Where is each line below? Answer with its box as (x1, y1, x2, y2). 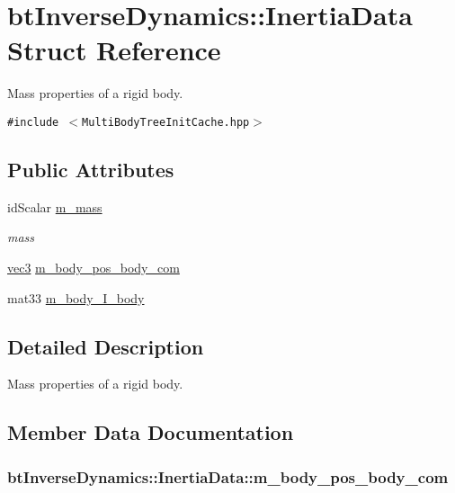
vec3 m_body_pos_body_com (7, 257, 180, 276)
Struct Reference (7, 31, 221, 68)
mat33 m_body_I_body (7, 288, 145, 307)
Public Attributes (7, 155, 174, 183)
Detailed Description (7, 332, 204, 360)
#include (7, 115, 59, 129)
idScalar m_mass (7, 197, 103, 216)
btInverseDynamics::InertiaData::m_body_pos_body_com (7, 465, 449, 488)
